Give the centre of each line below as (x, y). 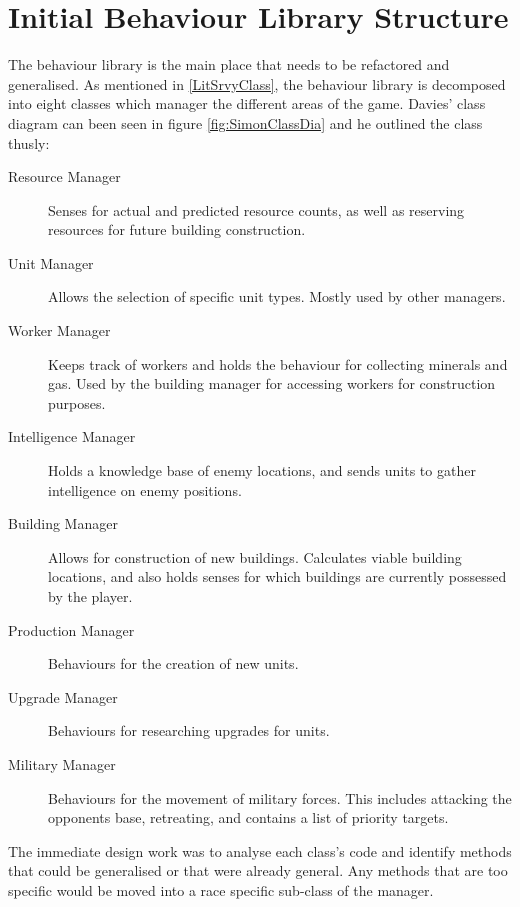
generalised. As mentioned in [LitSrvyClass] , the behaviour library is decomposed (257, 83)
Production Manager (71, 629)
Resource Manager (64, 176)
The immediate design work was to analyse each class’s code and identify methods (260, 850)
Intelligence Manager (72, 436)
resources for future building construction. (177, 229)
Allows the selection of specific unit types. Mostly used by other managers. (277, 296)
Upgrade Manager (63, 696)
